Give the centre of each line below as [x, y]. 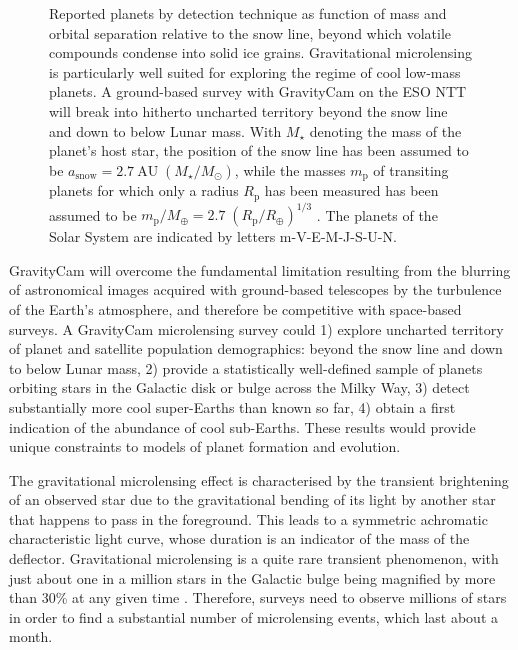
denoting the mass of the [385, 130]
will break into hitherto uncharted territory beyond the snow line [248, 110]
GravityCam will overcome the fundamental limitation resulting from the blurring [260, 269]
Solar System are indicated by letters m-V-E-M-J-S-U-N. [223, 236]
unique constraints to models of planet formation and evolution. [205, 446]
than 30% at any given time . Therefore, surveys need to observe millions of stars [258, 597]
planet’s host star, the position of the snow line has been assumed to [259, 150]
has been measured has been [351, 190]
